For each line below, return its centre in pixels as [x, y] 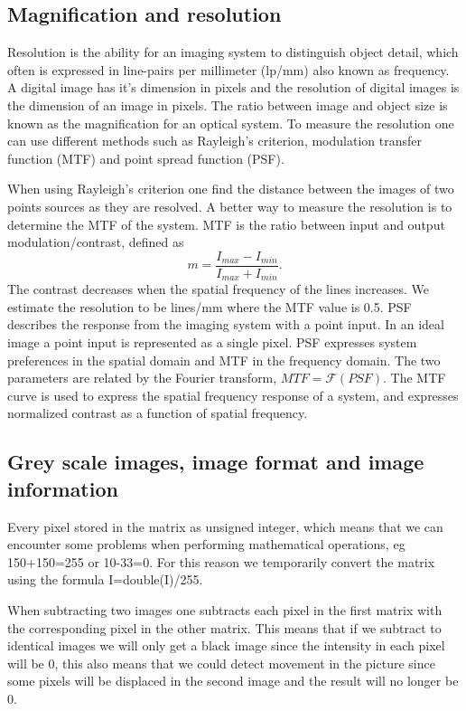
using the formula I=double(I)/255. [105, 579]
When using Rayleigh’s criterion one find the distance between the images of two [231, 189]
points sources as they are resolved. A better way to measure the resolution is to [230, 206]
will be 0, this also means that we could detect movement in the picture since [221, 663]
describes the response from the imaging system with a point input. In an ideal [226, 324]
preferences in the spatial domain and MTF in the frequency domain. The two [224, 360]
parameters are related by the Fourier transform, [142, 378]
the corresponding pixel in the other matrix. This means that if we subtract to [224, 627]
